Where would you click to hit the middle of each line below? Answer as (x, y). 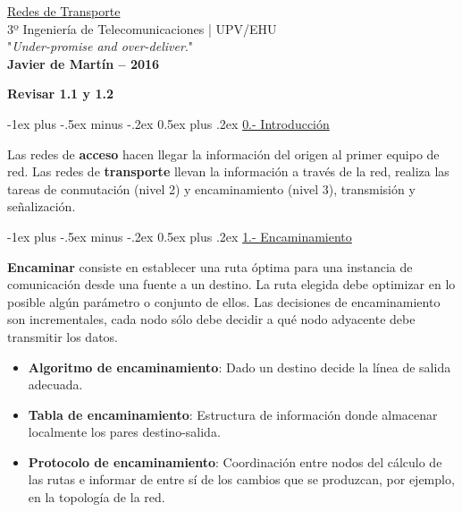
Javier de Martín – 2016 (84, 63)
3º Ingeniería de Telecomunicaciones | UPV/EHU (142, 28)
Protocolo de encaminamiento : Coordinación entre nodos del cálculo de (235, 461)
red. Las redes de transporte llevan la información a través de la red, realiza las (228, 171)
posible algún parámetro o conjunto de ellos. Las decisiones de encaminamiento (224, 301)
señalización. (42, 206)
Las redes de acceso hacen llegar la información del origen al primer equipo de (223, 154)
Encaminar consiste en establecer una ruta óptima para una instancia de (210, 266)
